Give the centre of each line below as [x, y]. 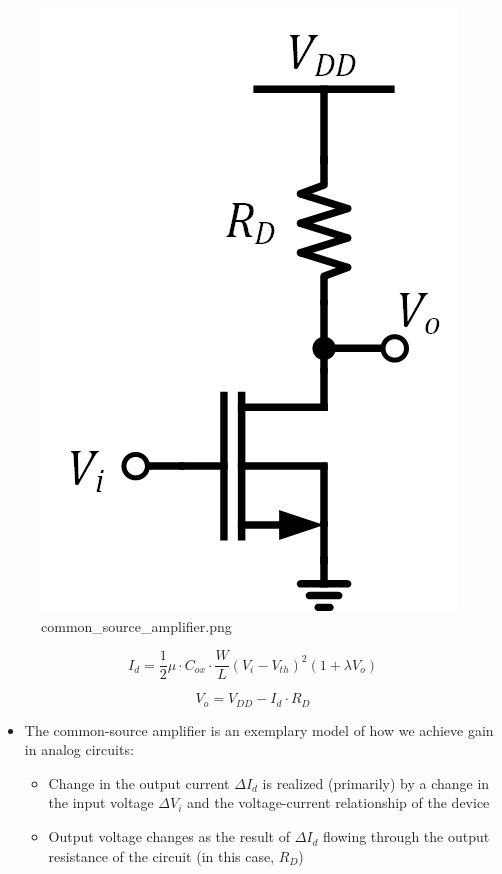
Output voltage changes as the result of [169, 836]
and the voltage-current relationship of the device [338, 802]
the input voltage [101, 802]
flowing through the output [406, 836]
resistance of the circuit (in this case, [161, 855]
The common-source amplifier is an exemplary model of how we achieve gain [259, 729]
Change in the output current [139, 782]
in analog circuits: [79, 749]
